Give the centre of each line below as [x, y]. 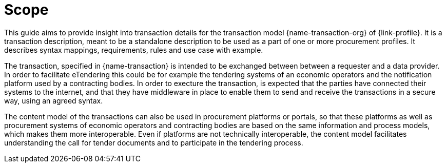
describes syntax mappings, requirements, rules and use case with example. [134, 50]
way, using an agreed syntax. [54, 100]
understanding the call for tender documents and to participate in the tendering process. [154, 142]
